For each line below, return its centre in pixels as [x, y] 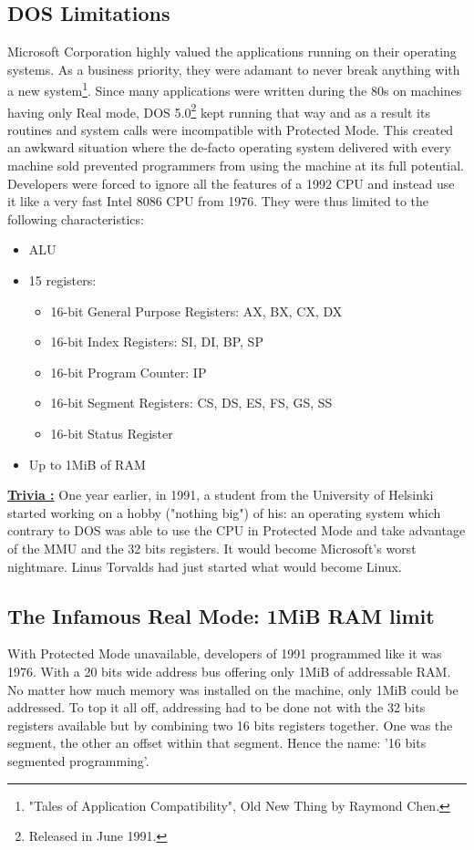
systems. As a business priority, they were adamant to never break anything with [234, 69]
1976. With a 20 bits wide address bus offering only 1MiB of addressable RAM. [229, 671]
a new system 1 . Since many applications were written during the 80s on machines [235, 89]
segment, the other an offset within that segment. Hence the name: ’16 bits [217, 743]
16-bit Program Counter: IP [129, 372]
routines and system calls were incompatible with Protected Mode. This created [231, 129]
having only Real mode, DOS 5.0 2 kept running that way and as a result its [219, 110]
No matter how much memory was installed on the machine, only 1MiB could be [233, 689]
